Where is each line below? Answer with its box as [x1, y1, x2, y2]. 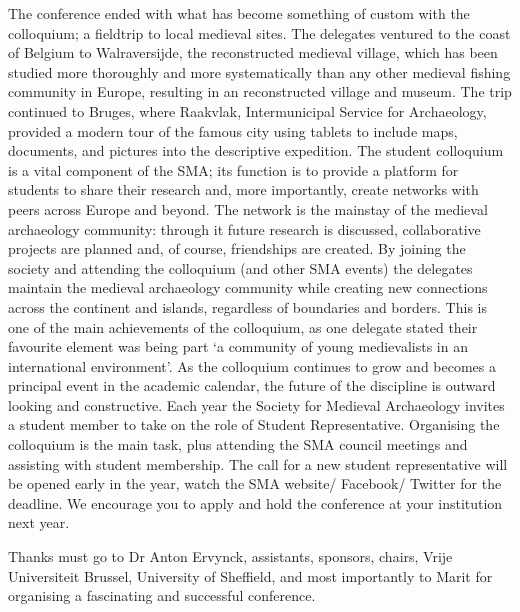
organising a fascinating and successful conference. [8, 585, 316, 606]
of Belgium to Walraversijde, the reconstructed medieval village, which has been [8, 42, 498, 63]
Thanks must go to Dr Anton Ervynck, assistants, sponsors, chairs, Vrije [8, 546, 453, 567]
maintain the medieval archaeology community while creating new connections [8, 277, 488, 298]
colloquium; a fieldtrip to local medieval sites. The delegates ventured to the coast [8, 22, 511, 43]
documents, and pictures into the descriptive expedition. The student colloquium [8, 140, 504, 161]
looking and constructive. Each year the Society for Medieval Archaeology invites [8, 394, 505, 415]
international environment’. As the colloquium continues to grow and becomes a [8, 355, 497, 376]
